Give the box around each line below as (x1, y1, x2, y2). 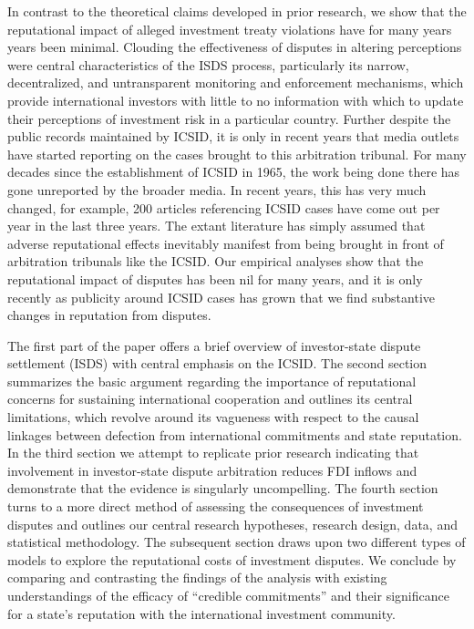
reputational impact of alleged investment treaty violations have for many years (7, 19, 452, 38)
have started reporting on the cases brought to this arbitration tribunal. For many (7, 144, 467, 163)
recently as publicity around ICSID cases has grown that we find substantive (7, 287, 435, 306)
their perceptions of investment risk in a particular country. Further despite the (7, 108, 451, 128)
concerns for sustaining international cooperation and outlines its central (7, 389, 413, 408)
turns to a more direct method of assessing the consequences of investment (7, 497, 424, 516)
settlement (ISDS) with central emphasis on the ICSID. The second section (7, 354, 428, 373)
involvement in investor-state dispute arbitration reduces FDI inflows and (7, 460, 417, 479)
